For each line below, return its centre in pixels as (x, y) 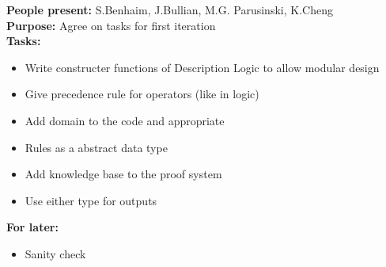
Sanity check (55, 253)
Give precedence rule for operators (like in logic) (142, 94)
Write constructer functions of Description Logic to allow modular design (202, 67)
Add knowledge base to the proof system (123, 174)
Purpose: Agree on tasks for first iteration (111, 25)
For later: (32, 227)
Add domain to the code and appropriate (125, 120)
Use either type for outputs (91, 200)
